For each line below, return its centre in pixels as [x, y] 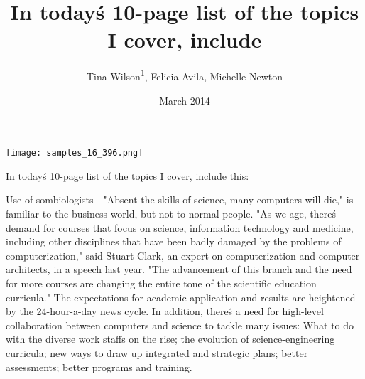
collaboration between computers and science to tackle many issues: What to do [180, 325]
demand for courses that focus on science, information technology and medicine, [180, 227]
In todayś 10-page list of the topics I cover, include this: [127, 175]
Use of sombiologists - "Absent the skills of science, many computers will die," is [180, 199]
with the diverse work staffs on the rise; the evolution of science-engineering [170, 339]
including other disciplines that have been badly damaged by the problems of [174, 241]
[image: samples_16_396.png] [75, 153]
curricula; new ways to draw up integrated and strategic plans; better [157, 352]
